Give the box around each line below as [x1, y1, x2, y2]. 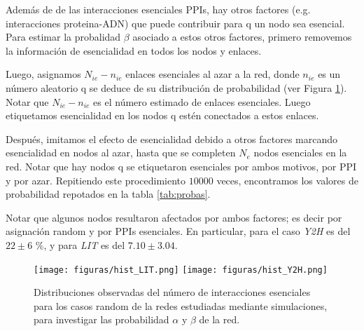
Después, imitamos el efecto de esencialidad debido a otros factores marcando [6, 131, 337, 146]
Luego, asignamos [6, 67, 81, 81]
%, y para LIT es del [35, 237, 125, 252]
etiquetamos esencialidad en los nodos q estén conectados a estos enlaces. [6, 108, 319, 123]
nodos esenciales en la [253, 145, 347, 160]
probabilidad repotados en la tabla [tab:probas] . [6, 187, 211, 201]
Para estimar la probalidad [6, 29, 121, 44]
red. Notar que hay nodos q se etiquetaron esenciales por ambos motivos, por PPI [6, 158, 357, 173]
